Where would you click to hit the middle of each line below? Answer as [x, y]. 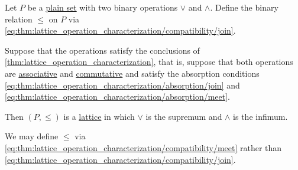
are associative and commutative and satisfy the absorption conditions [132, 73]
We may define [32, 136]
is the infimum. [260, 116]
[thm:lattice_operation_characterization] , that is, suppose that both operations [149, 62]
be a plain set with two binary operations [103, 7]
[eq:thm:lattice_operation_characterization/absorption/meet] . [118, 97]
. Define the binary [244, 7]
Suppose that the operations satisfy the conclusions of [102, 50]
